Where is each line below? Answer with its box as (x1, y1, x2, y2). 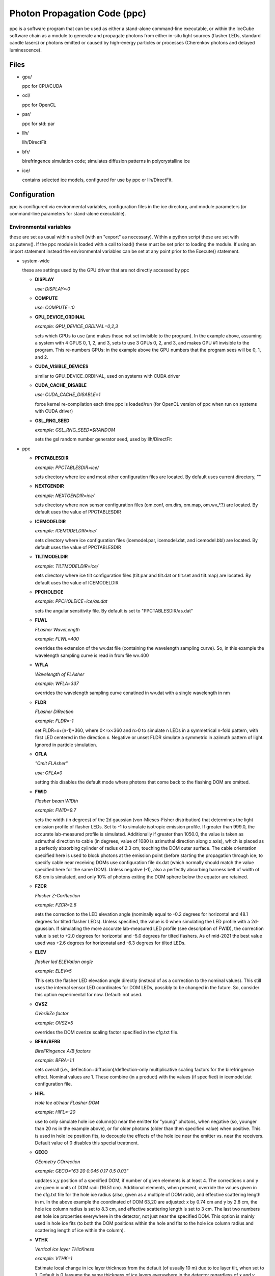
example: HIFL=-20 (35, 1109, 76, 1115)
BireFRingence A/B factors (35, 1048, 91, 1054)
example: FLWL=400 (35, 635, 79, 642)
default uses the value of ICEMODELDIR (35, 579, 119, 585)
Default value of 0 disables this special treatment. (35, 1140, 139, 1146)
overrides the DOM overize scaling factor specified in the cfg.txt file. (35, 1029, 179, 1035)
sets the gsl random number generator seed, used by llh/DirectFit (35, 436, 172, 443)
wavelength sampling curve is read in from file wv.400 (35, 652, 149, 658)
